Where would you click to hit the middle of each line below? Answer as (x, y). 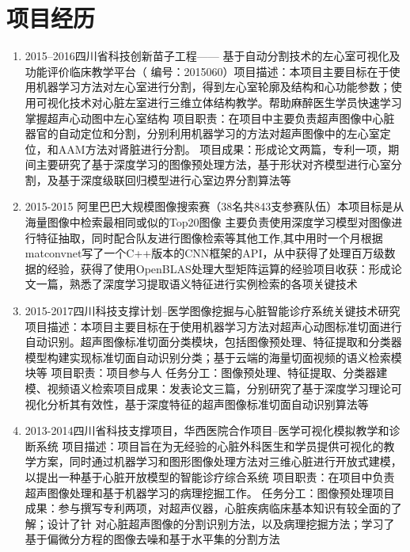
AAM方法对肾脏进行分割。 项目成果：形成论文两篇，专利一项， (223, 148)
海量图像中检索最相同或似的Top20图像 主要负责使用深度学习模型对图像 (208, 222)
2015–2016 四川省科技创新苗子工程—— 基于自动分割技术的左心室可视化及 (213, 56)
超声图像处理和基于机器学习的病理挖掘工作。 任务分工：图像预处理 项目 (210, 492)
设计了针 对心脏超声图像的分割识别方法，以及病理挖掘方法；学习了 (221, 523)
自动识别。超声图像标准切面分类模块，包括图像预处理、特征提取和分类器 (213, 342)
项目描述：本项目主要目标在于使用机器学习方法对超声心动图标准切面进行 (213, 326)
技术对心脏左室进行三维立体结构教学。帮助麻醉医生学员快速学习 (235, 102)
